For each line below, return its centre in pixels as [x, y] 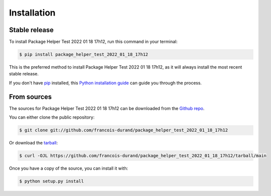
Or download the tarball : [33, 143]
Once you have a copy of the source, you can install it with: [69, 168]
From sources [31, 97]
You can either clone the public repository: [52, 117]
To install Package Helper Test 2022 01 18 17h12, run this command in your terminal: [93, 42]
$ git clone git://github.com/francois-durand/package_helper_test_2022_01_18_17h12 [124, 130]
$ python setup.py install [52, 181]
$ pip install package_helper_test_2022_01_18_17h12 [84, 54]
